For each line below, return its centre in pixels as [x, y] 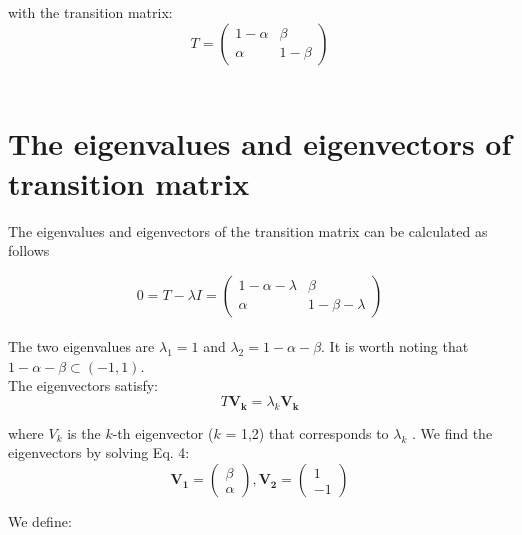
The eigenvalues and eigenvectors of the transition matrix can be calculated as [248, 230]
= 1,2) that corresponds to [307, 432]
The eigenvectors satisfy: [83, 385]
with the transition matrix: [90, 12]
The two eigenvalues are [81, 346]
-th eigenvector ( [163, 432]
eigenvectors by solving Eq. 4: [99, 452]
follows [29, 250]
